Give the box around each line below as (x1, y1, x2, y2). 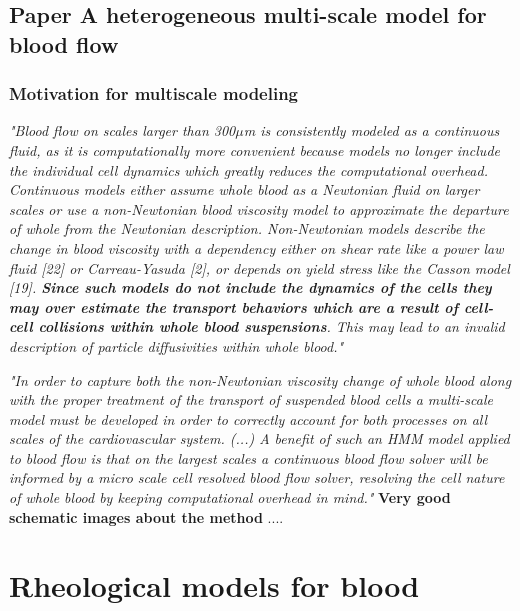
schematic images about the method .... (9, 506, 284, 527)
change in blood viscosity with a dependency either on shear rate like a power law (9, 237, 504, 258)
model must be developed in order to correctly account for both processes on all (9, 408, 488, 429)
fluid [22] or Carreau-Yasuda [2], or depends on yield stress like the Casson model (9, 257, 510, 278)
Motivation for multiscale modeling (9, 81, 299, 106)
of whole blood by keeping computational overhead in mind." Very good (9, 487, 451, 508)
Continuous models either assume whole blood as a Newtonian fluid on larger (9, 179, 480, 200)
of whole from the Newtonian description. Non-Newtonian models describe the (9, 218, 485, 239)
